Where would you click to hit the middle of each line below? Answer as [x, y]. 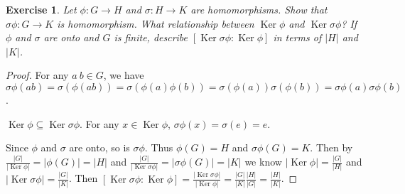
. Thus [159, 147]
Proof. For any [37, 75]
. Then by [331, 147]
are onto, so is [99, 147]
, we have [124, 75]
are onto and [71, 37]
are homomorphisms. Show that [259, 9]
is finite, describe [151, 37]
